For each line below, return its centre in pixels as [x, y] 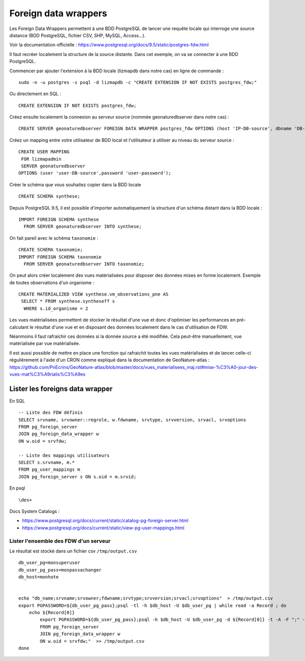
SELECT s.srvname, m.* [47, 463]
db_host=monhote [39, 577]
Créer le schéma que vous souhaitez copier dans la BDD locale [75, 184]
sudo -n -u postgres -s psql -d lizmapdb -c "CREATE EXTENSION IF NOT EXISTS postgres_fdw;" [138, 82]
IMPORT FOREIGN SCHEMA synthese [59, 219]
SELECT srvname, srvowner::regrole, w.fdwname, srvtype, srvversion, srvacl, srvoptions [132, 420]
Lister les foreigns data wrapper [61, 389]
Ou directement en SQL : [35, 94]
